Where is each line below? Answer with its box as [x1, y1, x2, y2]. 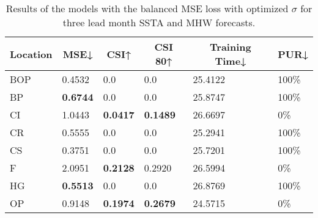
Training [210, 40, 251, 54]
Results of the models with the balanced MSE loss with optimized [6, 1, 289, 15]
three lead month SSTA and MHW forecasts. [62, 15, 256, 29]
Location [10, 46, 53, 61]
